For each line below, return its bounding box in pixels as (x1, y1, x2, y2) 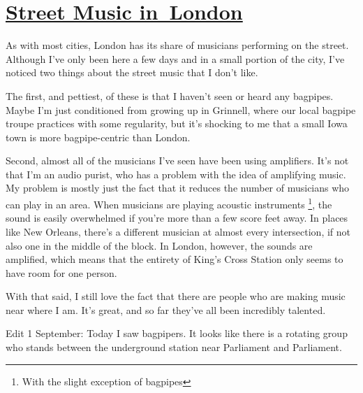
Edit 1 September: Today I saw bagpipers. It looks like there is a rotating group (6, 326, 348, 341)
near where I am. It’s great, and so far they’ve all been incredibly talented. (6, 302, 326, 317)
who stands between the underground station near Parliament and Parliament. (6, 340, 342, 355)
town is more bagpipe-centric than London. (6, 129, 191, 144)
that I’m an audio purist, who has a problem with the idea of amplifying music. (6, 166, 346, 181)
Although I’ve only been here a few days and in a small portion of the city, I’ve (6, 51, 345, 66)
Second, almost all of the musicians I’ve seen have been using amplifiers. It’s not (6, 153, 349, 168)
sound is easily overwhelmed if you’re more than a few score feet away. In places (6, 210, 348, 225)
